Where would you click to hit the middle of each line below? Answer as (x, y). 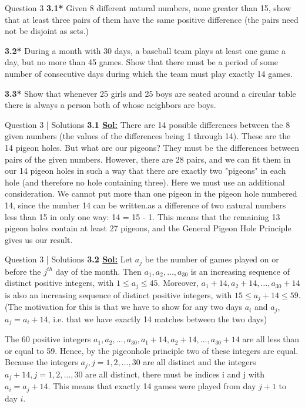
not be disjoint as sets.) (47, 31)
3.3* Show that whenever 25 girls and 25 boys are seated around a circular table (150, 93)
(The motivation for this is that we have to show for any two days (124, 307)
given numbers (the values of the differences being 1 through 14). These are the (148, 136)
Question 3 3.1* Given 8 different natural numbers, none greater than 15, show (148, 8)
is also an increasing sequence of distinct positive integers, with (118, 294)
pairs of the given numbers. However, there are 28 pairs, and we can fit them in (148, 159)
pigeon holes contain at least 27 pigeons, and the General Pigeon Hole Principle (148, 228)
